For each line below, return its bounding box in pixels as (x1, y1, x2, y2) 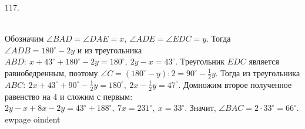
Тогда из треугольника (220, 66, 300, 79)
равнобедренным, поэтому (5, 66, 98, 79)
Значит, (189, 101, 216, 114)
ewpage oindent (5, 113, 61, 125)
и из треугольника (77, 43, 142, 56)
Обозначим (5, 32, 44, 45)
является (249, 55, 279, 67)
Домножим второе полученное (183, 78, 292, 90)
